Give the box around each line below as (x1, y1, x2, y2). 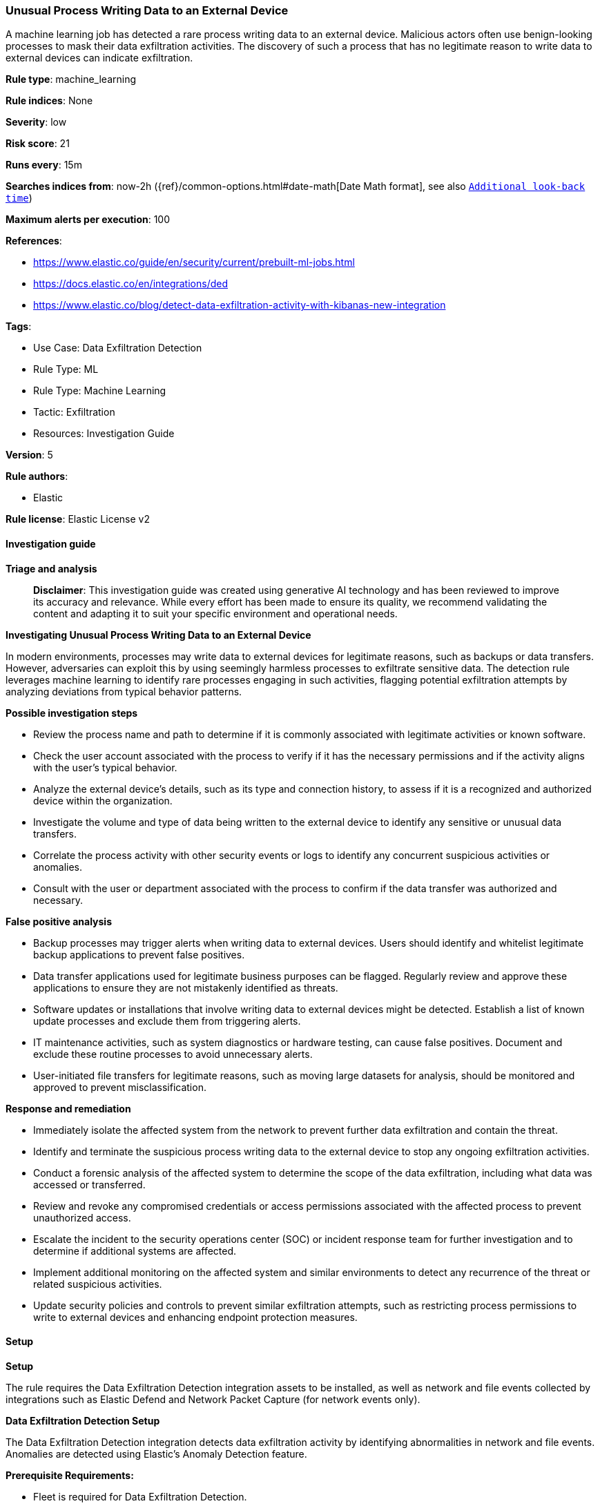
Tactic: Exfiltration (33, 406, 115, 418)
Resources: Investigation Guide (33, 427, 175, 440)
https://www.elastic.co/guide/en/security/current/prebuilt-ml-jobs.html (33, 256, 355, 269)
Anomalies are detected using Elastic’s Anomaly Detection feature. (6, 1447, 307, 1460)
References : (6, 235, 62, 247)
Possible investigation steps (6, 706, 138, 719)
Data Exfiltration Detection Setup (6, 1414, 160, 1427)
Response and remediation (6, 1102, 131, 1114)
